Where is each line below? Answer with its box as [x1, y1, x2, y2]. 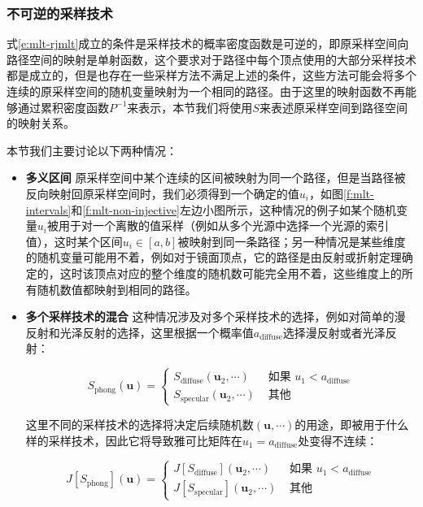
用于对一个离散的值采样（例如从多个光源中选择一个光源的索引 [58, 217, 389, 234]
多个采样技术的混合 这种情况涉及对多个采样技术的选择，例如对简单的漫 [25, 308, 406, 325]
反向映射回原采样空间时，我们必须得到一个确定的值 [25, 184, 299, 201]
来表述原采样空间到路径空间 [259, 98, 408, 115]
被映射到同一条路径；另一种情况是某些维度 [177, 232, 406, 249]
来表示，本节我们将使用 [127, 98, 253, 115]
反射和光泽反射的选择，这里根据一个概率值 [25, 323, 254, 340]
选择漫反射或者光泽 [282, 323, 386, 340]
